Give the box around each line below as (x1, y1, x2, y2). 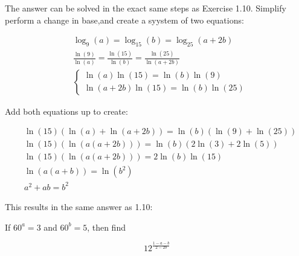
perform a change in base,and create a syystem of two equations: (5, 13, 244, 26)
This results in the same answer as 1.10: (5, 200, 153, 213)
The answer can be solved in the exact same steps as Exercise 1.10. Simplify (5, 2, 286, 14)
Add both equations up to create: (5, 104, 128, 117)
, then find (87, 220, 126, 233)
